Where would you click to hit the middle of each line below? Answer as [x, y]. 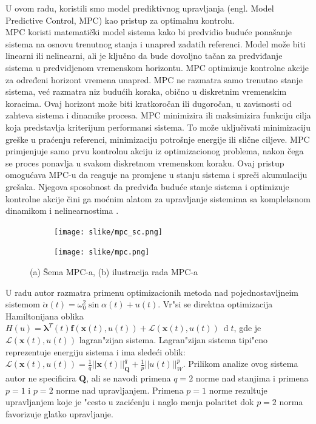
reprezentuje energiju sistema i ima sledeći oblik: [96, 351]
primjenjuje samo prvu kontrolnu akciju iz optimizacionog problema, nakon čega [155, 151]
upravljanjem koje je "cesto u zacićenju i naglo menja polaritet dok [130, 402]
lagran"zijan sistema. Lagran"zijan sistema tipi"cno [173, 339]
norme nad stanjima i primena [252, 378]
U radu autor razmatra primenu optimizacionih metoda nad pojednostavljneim [152, 292]
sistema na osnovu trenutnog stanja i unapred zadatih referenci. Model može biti [156, 43]
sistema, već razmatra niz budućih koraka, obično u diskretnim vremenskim [146, 91]
